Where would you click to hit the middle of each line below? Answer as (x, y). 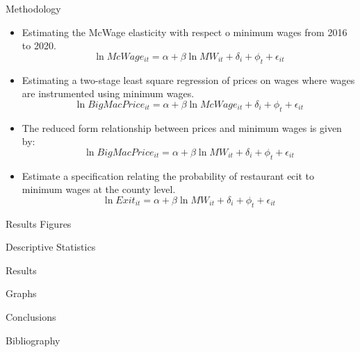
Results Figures (39, 223)
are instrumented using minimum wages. (108, 93)
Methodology (33, 8)
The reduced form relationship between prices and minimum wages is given (182, 127)
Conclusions (31, 316)
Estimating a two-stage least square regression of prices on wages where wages (188, 79)
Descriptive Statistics (51, 247)
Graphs (21, 293)
